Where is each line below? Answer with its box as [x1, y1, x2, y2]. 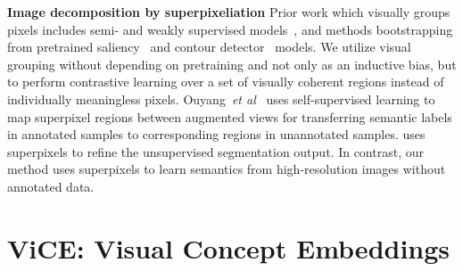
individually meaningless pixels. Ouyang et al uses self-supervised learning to [7, 89, 435, 108]
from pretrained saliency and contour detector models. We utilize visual [7, 37, 411, 56]
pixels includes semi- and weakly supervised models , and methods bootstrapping [7, 20, 453, 38]
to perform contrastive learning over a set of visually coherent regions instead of [7, 72, 444, 91]
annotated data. [7, 177, 95, 195]
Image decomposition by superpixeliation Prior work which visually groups [7, 3, 451, 21]
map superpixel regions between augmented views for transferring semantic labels [7, 107, 452, 126]
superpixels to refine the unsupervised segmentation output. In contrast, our [7, 142, 424, 160]
